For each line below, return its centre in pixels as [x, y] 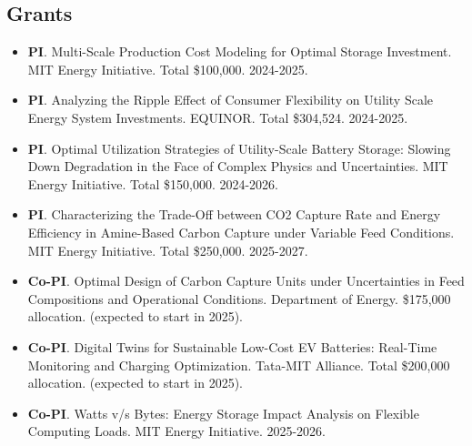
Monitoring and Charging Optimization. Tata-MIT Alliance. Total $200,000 [239, 365]
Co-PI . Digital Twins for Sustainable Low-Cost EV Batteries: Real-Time [232, 346]
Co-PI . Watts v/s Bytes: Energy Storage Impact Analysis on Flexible [223, 413]
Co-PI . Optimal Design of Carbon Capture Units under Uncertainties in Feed [246, 281]
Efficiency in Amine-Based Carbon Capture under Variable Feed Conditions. [241, 232]
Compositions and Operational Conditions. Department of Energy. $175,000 [239, 298]
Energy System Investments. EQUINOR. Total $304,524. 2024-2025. [218, 117]
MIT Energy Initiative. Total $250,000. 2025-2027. [168, 250]
